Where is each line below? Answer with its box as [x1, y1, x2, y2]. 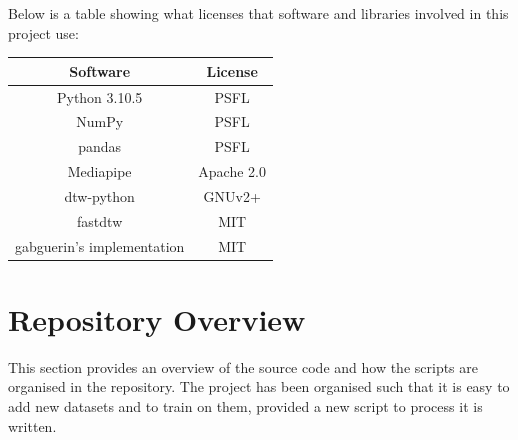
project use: [8, 22, 79, 43]
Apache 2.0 [198, 161, 266, 182]
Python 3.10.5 [56, 86, 143, 107]
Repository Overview [8, 298, 306, 339]
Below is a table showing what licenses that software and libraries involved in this [8, 3, 509, 23]
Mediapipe [67, 161, 132, 182]
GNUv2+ [203, 185, 261, 206]
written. [8, 415, 57, 436]
